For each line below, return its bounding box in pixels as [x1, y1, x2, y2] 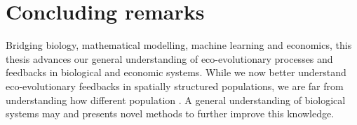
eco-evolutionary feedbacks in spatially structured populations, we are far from [6, 78, 344, 93]
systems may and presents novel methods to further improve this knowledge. [6, 106, 335, 121]
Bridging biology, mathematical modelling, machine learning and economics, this [6, 38, 352, 52]
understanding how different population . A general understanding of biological [6, 92, 346, 107]
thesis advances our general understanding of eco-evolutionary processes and [6, 51, 333, 66]
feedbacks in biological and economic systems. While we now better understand [6, 65, 346, 80]
